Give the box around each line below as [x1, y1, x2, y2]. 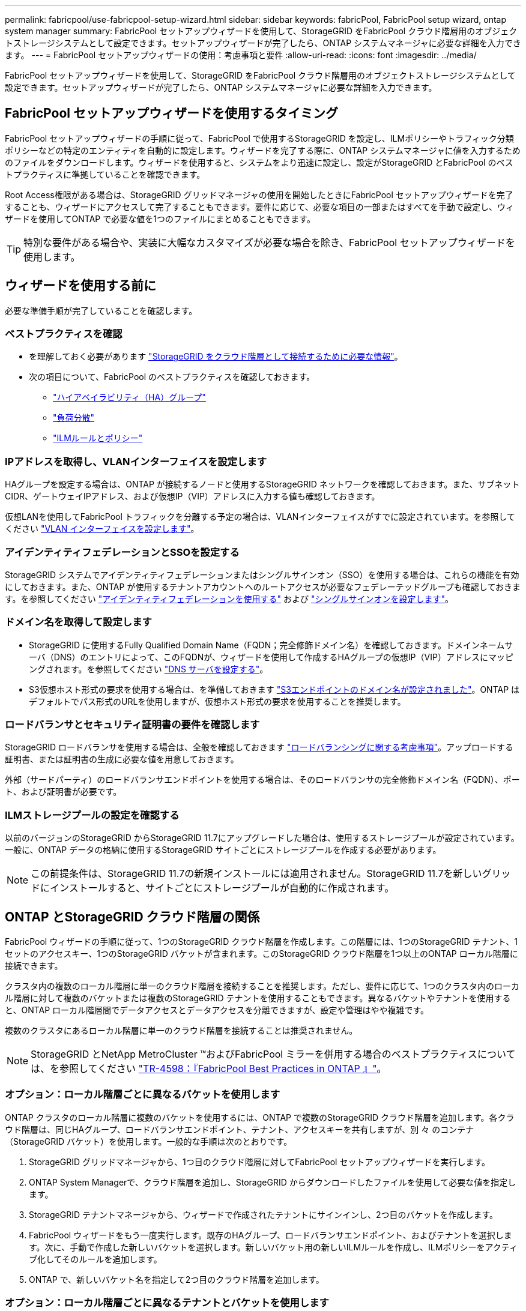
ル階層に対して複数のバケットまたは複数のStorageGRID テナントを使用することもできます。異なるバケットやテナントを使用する [5, 993, 511, 1004]
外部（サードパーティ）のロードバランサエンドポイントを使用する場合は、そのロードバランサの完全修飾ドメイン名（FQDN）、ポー [5, 774, 520, 785]
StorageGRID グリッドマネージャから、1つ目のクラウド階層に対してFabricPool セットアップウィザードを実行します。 [29, 1156, 490, 1167]
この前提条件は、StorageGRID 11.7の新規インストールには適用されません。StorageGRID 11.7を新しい [31, 867, 482, 880]
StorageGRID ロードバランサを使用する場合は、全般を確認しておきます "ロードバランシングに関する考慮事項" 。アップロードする [5, 742, 514, 753]
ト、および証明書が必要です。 [5, 786, 122, 797]
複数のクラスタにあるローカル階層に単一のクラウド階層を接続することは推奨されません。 [5, 1025, 358, 1036]
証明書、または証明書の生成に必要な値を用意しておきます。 [5, 754, 239, 765]
